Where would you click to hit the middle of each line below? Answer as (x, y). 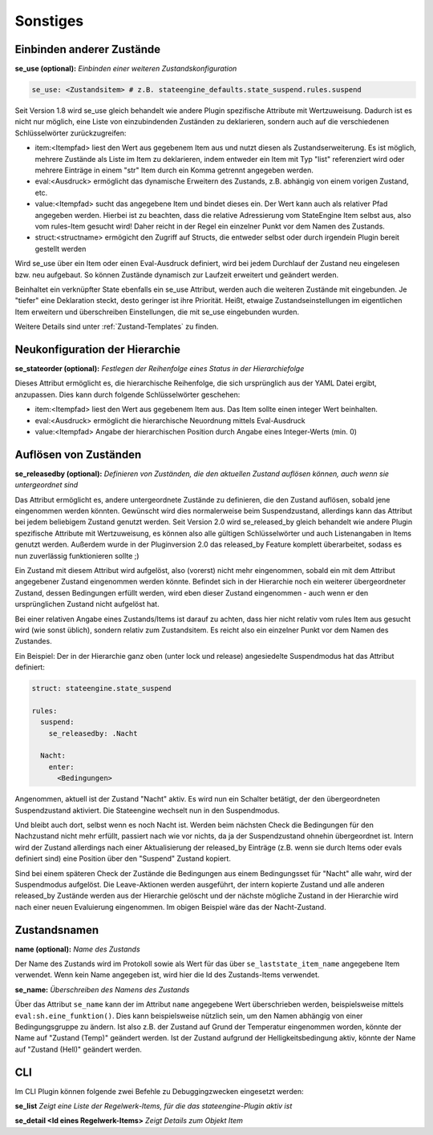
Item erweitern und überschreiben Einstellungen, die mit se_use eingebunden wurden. (157, 312)
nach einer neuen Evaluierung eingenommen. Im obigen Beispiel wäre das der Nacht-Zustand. (170, 907)
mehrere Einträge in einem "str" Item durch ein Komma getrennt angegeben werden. (174, 170)
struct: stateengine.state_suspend (101, 689)
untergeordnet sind (47, 485)
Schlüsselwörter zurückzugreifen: (71, 133)
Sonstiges (49, 21)
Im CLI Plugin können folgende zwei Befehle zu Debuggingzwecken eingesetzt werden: (159, 1091)
